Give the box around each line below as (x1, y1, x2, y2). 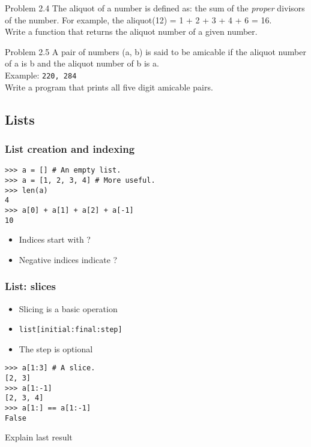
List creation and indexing (5, 141, 135, 156)
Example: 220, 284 (5, 68, 77, 81)
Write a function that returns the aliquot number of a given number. (5, 25, 258, 38)
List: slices (5, 279, 56, 294)
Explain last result (5, 431, 73, 443)
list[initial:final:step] (19, 325, 122, 334)
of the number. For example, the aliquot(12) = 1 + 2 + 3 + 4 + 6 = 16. (5, 13, 272, 26)
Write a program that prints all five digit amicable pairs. (5, 80, 213, 93)
